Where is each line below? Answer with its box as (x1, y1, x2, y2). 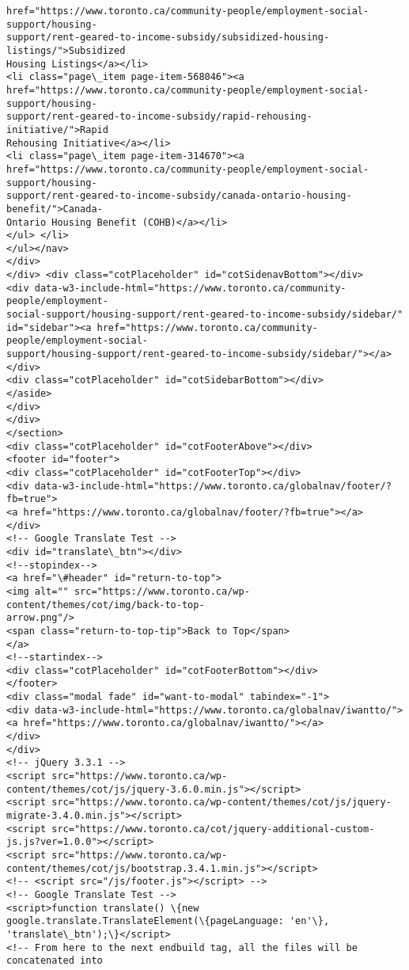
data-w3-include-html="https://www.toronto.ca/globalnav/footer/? (34, 480, 392, 492)
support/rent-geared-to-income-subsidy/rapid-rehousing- (6, 111, 312, 123)
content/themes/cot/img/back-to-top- (6, 599, 205, 611)
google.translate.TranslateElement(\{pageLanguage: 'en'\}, (6, 915, 330, 927)
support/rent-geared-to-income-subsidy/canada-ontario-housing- (6, 190, 352, 202)
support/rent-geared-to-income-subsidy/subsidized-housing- (6, 32, 330, 44)
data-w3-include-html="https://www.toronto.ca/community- (34, 282, 347, 294)
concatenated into (6, 955, 103, 967)
